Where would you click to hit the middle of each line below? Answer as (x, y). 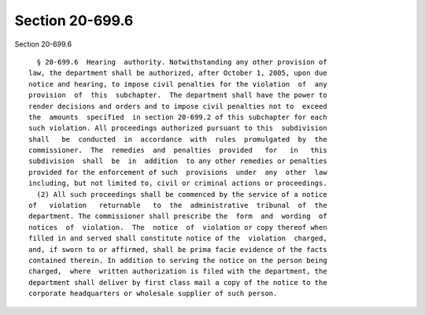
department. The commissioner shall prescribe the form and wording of (178, 216)
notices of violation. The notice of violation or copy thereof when (178, 227)
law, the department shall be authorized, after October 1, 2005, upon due (178, 73)
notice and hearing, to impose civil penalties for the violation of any (178, 84)
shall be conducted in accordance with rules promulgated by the (178, 139)
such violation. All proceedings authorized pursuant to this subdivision (178, 128)
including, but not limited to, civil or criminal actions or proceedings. (178, 183)
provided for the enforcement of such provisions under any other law (178, 172)
